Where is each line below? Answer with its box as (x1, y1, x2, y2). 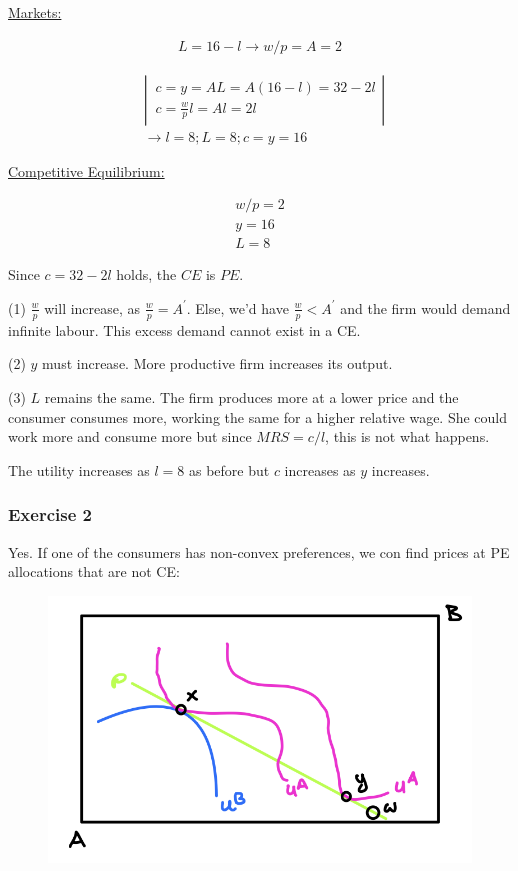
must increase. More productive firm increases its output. (42, 353, 393, 374)
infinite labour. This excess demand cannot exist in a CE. (8, 319, 361, 340)
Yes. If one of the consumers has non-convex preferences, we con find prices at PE (8, 541, 510, 562)
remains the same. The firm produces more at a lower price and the (44, 386, 459, 407)
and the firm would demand (340, 297, 511, 318)
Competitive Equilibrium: (8, 160, 165, 181)
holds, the (116, 264, 177, 285)
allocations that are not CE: (8, 561, 180, 582)
